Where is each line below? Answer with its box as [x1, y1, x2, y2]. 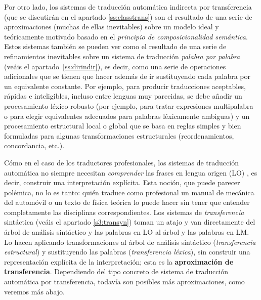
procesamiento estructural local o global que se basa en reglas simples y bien [4, 120, 241, 131]
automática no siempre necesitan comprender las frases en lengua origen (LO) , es [4, 167, 257, 178]
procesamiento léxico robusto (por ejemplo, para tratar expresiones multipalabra [4, 100, 253, 111]
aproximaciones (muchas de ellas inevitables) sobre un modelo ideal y [4, 21, 219, 32]
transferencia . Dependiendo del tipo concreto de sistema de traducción [4, 266, 229, 277]
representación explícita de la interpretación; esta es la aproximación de [4, 256, 234, 267]
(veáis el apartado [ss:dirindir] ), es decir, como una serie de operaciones [4, 61, 226, 71]
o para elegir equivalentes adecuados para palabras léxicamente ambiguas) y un [4, 110, 250, 121]
